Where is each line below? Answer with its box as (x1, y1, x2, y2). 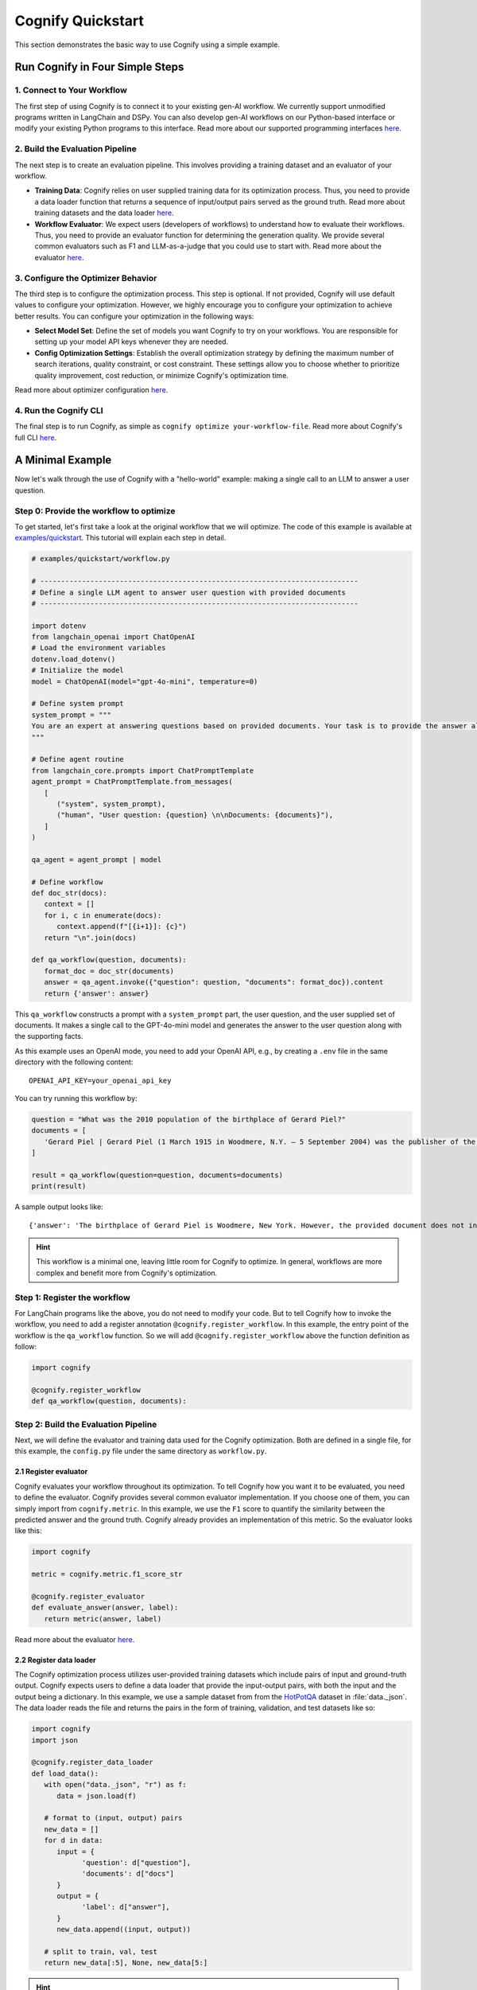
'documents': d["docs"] (81, 1869, 175, 1879)
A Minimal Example (14, 454, 112, 467)
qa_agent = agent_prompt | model (31, 855, 162, 864)
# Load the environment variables (31, 643, 166, 653)
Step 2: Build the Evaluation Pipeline (14, 1418, 157, 1430)
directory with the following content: (14, 1057, 134, 1067)
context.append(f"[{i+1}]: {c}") (56, 922, 187, 931)
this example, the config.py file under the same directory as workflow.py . (14, 1446, 267, 1456)
